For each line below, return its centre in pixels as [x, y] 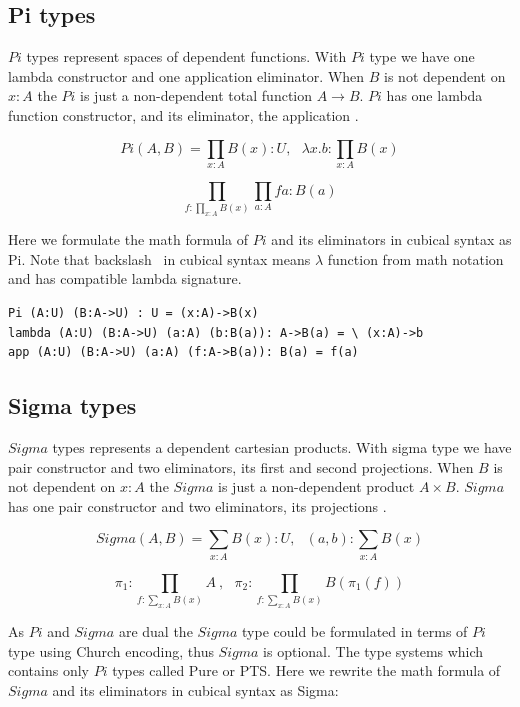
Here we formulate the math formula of [128, 239]
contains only [48, 670]
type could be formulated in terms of [355, 630]
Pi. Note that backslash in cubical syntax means [159, 258]
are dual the [155, 630]
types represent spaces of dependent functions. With [186, 56]
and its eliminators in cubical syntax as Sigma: [195, 689]
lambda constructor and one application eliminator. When [186, 75]
